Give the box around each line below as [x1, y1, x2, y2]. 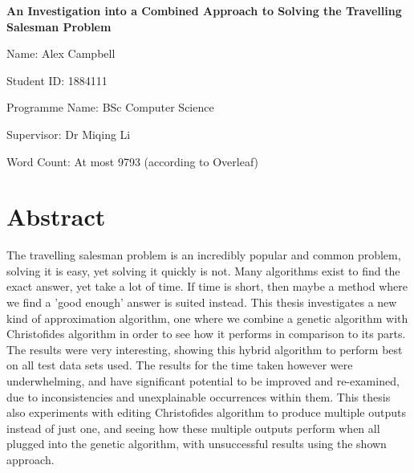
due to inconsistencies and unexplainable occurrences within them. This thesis [6, 388, 391, 405]
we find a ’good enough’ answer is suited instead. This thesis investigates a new [6, 294, 397, 311]
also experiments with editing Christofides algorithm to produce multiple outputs [6, 404, 406, 421]
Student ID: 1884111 [6, 71, 108, 88]
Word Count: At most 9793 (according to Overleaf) [6, 153, 259, 169]
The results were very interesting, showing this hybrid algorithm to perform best [6, 340, 403, 357]
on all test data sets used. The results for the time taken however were [6, 357, 353, 373]
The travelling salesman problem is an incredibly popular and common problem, [6, 247, 401, 263]
